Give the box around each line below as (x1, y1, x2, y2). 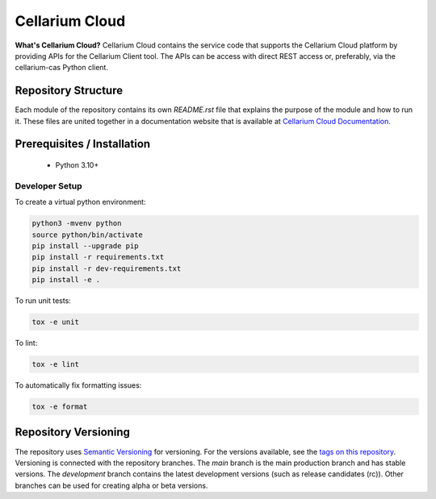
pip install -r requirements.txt (31, 252, 165, 262)
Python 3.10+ (55, 160, 99, 170)
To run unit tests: (15, 296, 72, 306)
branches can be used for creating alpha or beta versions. (15, 480, 208, 490)
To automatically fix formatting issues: (15, 380, 142, 390)
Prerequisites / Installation (15, 137, 151, 151)
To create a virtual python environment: (15, 198, 146, 207)
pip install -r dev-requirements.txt (31, 264, 182, 273)
